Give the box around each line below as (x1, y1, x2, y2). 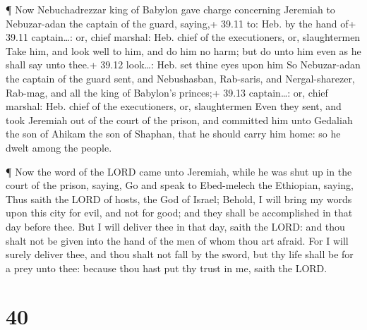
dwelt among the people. (6, 140, 112, 154)
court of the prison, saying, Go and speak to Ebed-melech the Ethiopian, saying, (6, 178, 354, 192)
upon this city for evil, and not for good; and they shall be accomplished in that (6, 205, 353, 220)
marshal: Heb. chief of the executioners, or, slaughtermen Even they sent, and (6, 99, 342, 114)
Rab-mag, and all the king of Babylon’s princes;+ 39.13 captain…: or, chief (6, 85, 328, 99)
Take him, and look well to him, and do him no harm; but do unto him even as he (6, 43, 361, 58)
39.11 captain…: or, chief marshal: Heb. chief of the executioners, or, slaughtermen (6, 30, 361, 44)
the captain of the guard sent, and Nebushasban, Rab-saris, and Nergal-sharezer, (6, 71, 355, 85)
